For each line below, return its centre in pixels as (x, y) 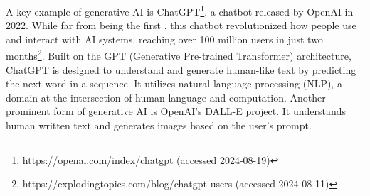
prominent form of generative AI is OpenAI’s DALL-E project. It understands (176, 111)
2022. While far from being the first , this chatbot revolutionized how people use (181, 25)
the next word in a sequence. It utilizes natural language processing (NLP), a (174, 83)
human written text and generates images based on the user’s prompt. (159, 125)
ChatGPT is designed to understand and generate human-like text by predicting (181, 69)
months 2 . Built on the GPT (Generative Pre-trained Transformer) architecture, (179, 55)
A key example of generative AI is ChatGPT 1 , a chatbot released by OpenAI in (180, 10)
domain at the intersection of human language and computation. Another (166, 97)
